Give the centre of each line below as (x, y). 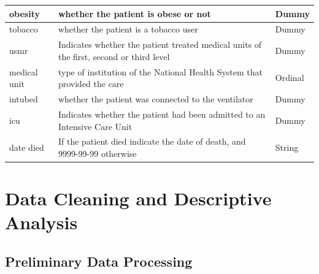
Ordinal (290, 78)
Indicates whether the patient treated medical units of (160, 44)
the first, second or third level (114, 56)
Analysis (41, 222)
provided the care (91, 84)
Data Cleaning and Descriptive (138, 198)
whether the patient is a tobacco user (128, 29)
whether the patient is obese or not (134, 13)
